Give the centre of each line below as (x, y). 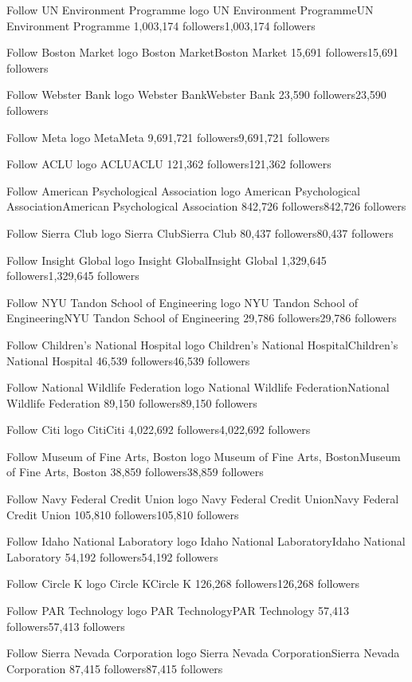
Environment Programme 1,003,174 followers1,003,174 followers (161, 25)
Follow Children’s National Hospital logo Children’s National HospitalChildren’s (202, 344)
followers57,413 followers (66, 626)
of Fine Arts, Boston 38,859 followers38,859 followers (135, 472)
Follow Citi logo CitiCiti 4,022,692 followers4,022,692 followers (159, 430)
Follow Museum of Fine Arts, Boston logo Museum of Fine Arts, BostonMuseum (204, 456)
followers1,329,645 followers (73, 276)
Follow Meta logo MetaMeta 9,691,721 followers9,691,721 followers (168, 137)
